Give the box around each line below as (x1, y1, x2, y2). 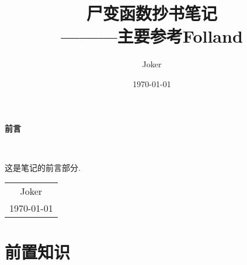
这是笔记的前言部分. (5, 161, 81, 173)
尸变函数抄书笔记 (86, 1, 217, 25)
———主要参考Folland (61, 24, 243, 48)
